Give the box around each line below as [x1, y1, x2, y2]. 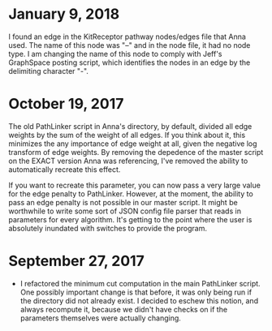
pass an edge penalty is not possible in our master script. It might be [8, 197, 238, 207]
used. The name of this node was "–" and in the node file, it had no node [8, 40, 251, 49]
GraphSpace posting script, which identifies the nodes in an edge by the [8, 58, 251, 67]
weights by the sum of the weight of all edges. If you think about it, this [8, 130, 246, 140]
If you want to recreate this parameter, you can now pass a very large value [8, 180, 261, 190]
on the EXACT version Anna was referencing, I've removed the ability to [8, 156, 248, 165]
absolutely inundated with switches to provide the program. [8, 223, 208, 233]
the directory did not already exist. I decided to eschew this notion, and [19, 295, 258, 305]
